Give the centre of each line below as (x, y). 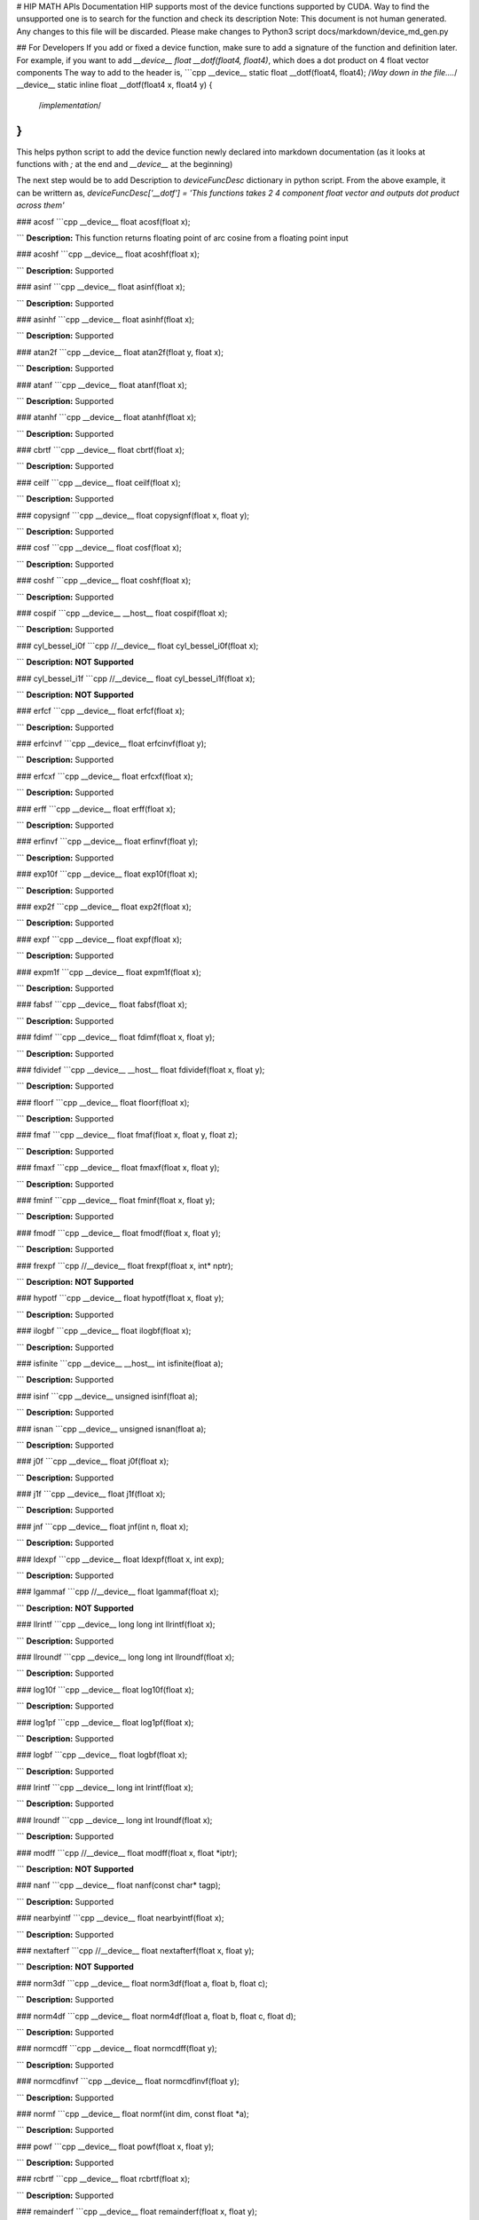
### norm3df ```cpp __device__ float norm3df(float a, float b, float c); (142, 1983)
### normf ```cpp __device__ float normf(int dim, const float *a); (133, 2113)
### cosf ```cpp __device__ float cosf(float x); (99, 548)
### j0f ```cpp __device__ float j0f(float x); (93, 1462)
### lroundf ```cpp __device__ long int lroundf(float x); (114, 1820)
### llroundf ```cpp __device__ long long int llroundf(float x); (126, 1657)
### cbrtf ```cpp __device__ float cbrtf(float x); (101, 450)
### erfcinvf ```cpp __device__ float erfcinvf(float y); (112, 744)
